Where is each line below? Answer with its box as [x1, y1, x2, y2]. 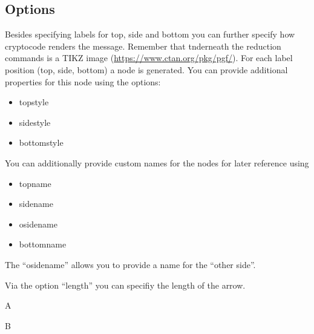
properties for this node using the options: [5, 75, 161, 88]
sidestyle [19, 116, 51, 128]
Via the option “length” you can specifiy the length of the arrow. [5, 278, 246, 291]
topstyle [19, 96, 49, 108]
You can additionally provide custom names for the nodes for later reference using [5, 156, 309, 169]
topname [19, 177, 51, 189]
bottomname [19, 238, 67, 250]
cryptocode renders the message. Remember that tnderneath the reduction [5, 39, 281, 52]
